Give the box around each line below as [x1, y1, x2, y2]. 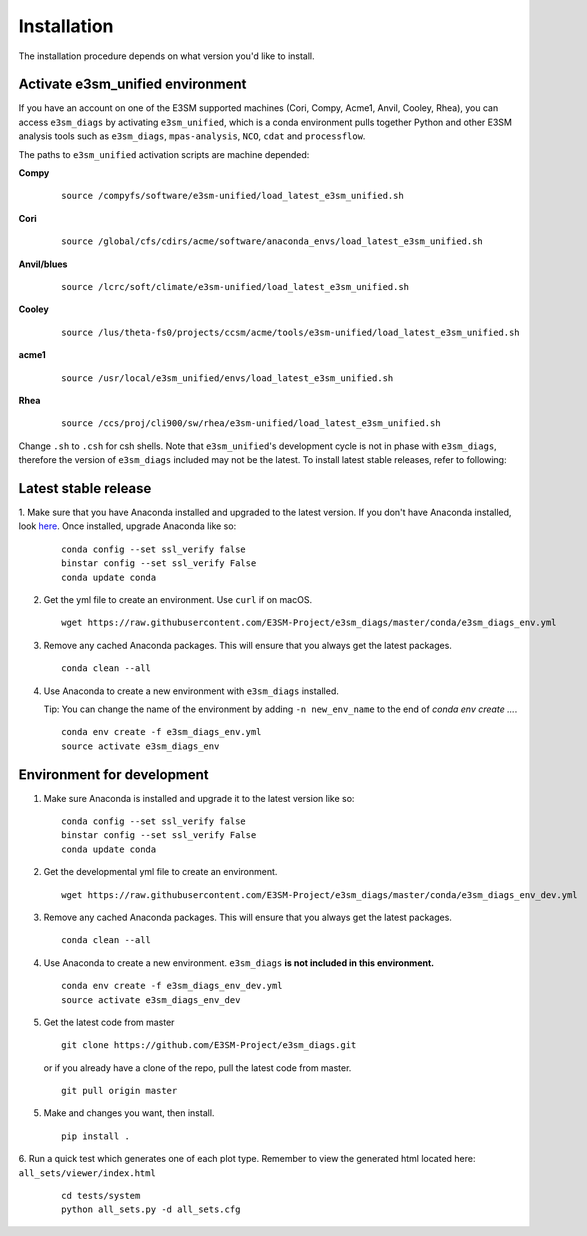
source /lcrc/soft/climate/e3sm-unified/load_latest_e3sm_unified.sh [61, 281, 410, 292]
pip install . [61, 1130, 130, 1142]
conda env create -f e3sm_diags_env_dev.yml [61, 980, 284, 992]
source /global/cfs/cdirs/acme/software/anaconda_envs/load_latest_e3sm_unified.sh [61, 236, 484, 247]
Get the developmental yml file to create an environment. [43, 866, 278, 878]
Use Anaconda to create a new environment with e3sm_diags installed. [43, 685, 340, 697]
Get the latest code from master [43, 1016, 175, 1028]
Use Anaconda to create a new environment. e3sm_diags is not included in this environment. [43, 956, 435, 969]
